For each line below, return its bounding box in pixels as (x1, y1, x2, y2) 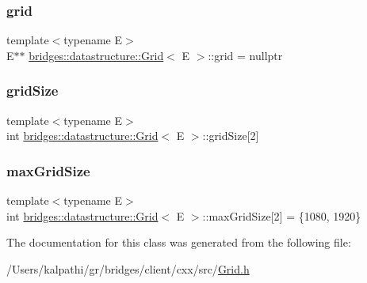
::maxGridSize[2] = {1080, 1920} (202, 207, 361, 224)
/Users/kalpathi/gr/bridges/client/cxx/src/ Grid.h (6, 260, 250, 277)
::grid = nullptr (208, 47, 283, 63)
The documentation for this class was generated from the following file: (6, 234, 351, 251)
